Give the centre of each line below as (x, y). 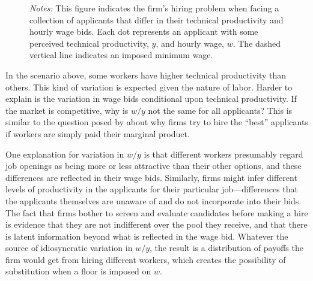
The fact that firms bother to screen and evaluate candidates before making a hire (157, 212)
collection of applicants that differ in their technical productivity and (156, 19)
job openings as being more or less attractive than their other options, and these (153, 166)
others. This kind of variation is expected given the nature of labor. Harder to (149, 87)
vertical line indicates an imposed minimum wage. (121, 55)
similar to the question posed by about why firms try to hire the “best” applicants (157, 122)
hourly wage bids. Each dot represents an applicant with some (144, 31)
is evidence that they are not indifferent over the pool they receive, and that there (156, 224)
